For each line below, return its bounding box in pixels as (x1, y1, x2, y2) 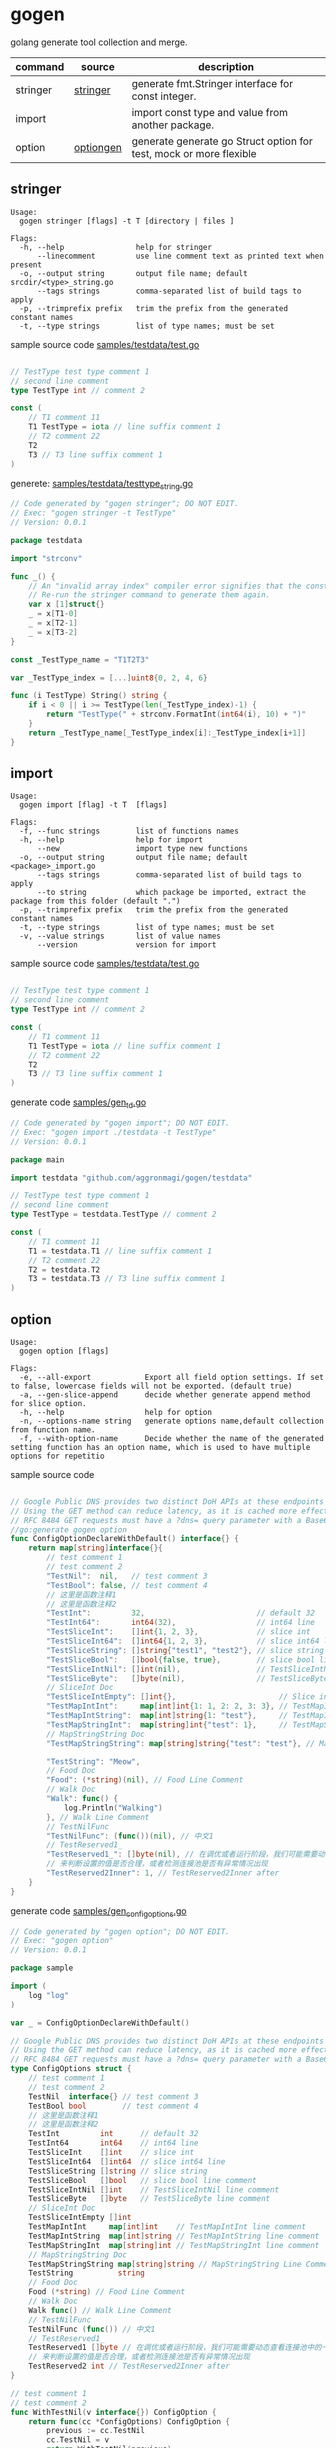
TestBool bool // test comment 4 (28, 2101, 199, 2111)
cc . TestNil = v (46, 2435, 110, 2445)
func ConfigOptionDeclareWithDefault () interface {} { (10, 1534, 240, 1544)
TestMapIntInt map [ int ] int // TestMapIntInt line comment (28, 2222, 307, 2232)
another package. (131, 118, 215, 132)
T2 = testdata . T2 (28, 1264, 101, 1275)
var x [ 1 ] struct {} (28, 599, 105, 610)
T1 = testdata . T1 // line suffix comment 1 (28, 1246, 213, 1256)
